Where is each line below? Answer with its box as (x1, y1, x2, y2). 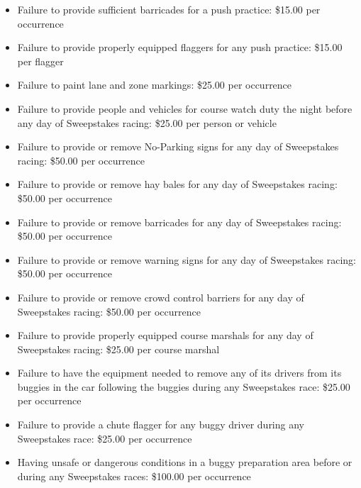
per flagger (17, 53, 64, 68)
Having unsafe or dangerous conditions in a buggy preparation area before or (17, 455, 352, 470)
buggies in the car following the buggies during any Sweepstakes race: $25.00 (17, 379, 350, 394)
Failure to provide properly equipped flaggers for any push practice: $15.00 (17, 40, 343, 55)
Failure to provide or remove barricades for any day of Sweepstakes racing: (17, 214, 342, 229)
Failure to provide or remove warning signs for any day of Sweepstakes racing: (17, 252, 356, 267)
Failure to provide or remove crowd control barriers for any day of (17, 289, 304, 304)
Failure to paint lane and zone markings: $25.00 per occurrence (17, 77, 292, 92)
